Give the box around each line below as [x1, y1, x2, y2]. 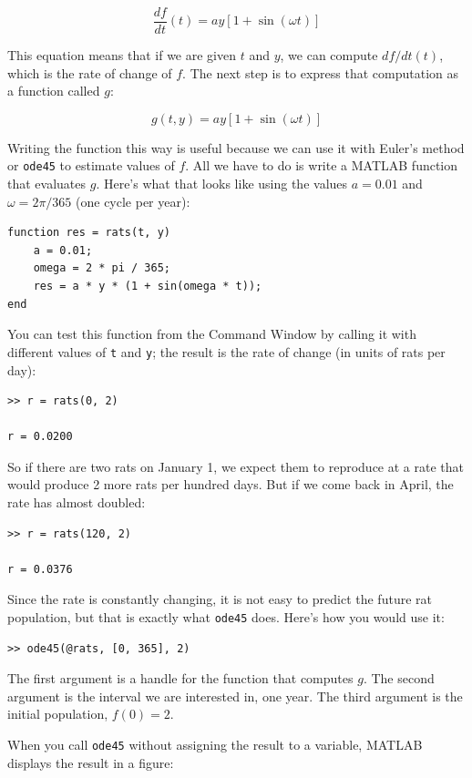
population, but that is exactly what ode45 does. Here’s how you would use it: [7, 608, 445, 627]
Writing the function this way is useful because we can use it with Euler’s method [7, 138, 465, 157]
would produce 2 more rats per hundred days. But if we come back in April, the [7, 475, 454, 494]
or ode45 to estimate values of [7, 156, 175, 175]
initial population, [7, 704, 108, 723]
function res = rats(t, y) [7, 226, 170, 240]
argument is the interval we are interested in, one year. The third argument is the [7, 686, 463, 705]
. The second [363, 669, 435, 688]
